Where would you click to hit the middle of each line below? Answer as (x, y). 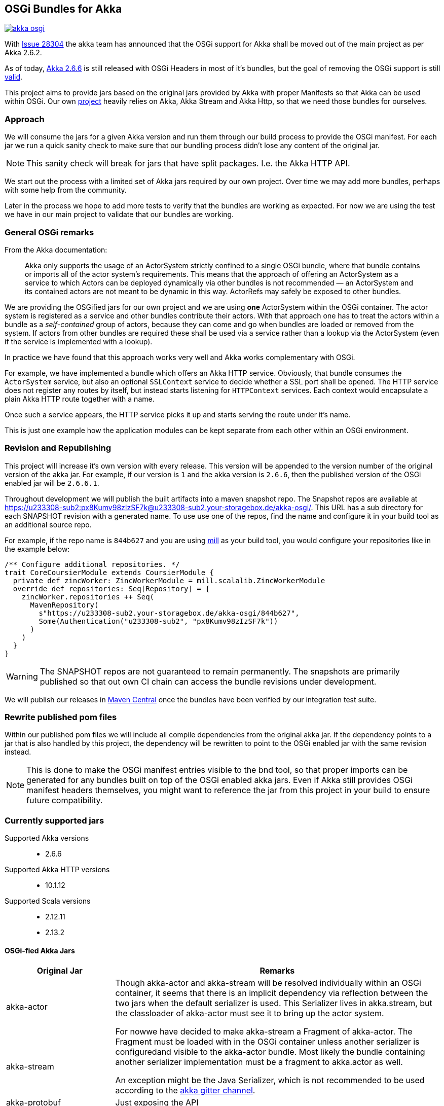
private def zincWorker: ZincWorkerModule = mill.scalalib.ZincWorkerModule (169, 580)
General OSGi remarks (49, 232)
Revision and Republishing (58, 448)
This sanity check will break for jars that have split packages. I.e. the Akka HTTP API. (188, 164)
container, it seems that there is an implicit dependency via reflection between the (272, 993)
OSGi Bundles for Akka (63, 9)
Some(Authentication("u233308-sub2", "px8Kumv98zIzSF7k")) (158, 621)
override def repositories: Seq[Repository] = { (111, 588)
